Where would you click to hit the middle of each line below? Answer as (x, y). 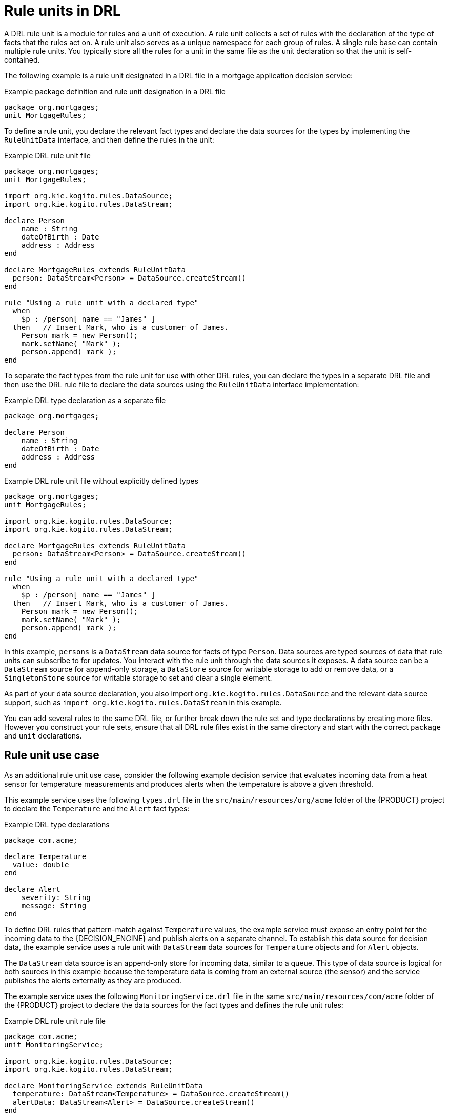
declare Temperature (45, 856)
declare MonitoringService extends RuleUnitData (104, 1085)
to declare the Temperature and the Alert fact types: (97, 808)
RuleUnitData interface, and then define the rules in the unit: (109, 139)
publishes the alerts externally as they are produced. (93, 980)
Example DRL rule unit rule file (55, 1021)
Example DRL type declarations (57, 824)
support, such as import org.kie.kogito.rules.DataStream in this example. (143, 702)
